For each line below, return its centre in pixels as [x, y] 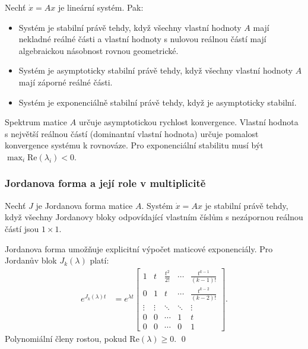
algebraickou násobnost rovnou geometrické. [99, 50]
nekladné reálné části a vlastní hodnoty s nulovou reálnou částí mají [142, 39]
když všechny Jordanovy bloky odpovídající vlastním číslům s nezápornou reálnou [154, 217]
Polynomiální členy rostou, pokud [66, 338]
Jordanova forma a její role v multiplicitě [105, 183]
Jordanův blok [31, 260]
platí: [99, 260]
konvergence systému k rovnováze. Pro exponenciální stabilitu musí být [134, 145]
